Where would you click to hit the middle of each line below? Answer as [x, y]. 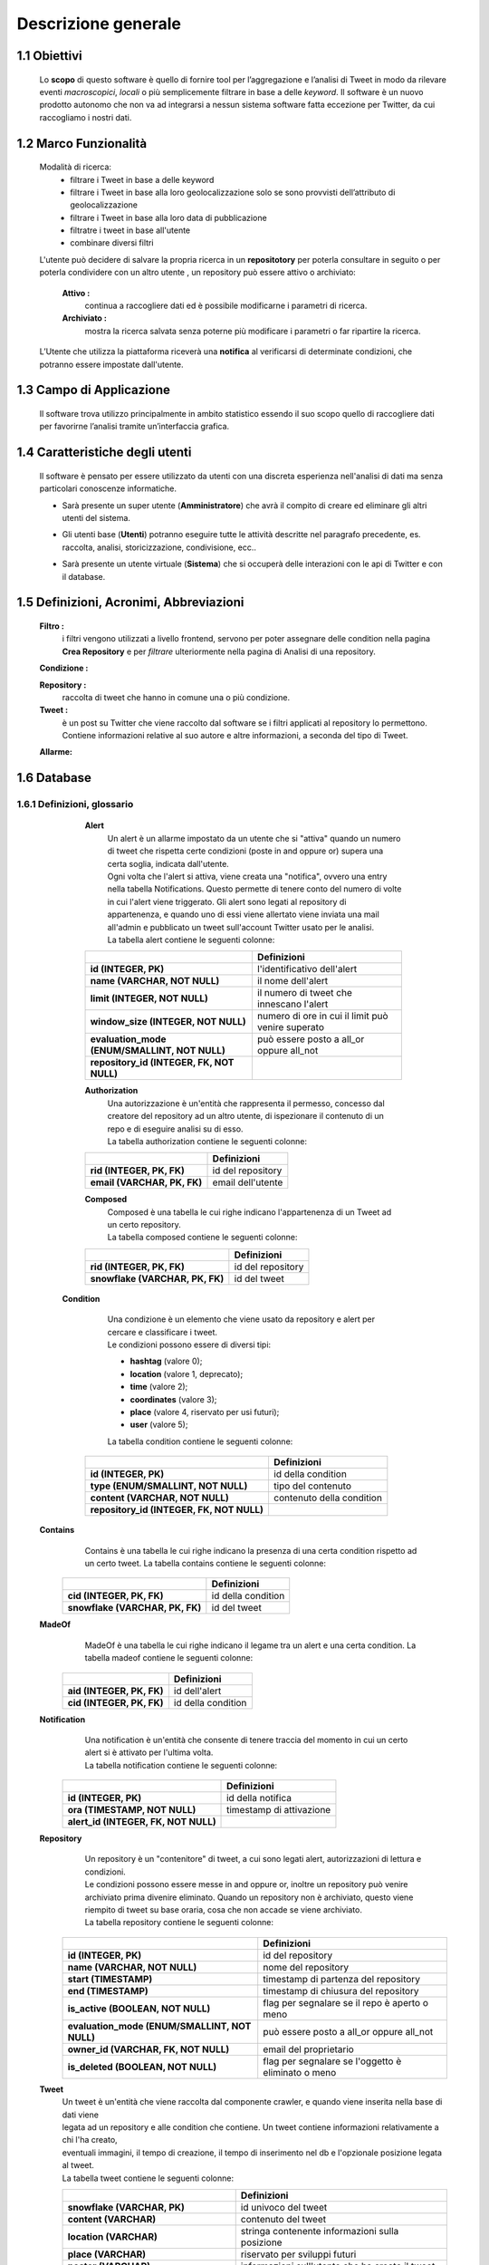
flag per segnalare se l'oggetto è [332, 2061]
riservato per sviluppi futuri [298, 2254]
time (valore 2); [159, 1387]
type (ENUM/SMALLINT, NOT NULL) [169, 1486]
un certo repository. [144, 1225]
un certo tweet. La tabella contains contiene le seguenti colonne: [205, 1563]
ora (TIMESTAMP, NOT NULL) [132, 1810]
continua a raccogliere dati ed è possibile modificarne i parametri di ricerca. [226, 306]
